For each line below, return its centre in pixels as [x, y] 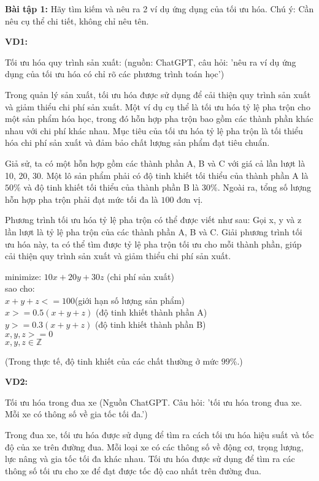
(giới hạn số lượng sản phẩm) [130, 300]
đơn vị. [190, 199]
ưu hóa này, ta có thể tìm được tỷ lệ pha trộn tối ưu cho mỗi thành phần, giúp [153, 244]
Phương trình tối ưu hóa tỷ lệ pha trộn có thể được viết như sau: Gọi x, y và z [153, 220]
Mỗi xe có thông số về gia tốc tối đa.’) [76, 414]
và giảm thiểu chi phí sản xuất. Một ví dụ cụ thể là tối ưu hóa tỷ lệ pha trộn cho [158, 106]
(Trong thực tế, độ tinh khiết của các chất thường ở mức [112, 361]
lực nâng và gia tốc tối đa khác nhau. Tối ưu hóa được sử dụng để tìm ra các [150, 459]
